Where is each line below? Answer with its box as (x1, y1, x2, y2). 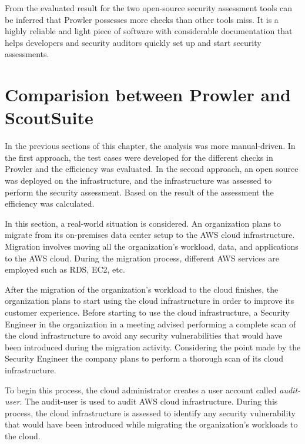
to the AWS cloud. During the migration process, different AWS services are (5, 251, 280, 264)
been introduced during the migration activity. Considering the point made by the (5, 340, 301, 353)
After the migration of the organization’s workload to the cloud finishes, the (5, 283, 279, 295)
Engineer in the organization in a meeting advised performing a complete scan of (5, 317, 296, 330)
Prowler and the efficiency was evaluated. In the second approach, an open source (5, 163, 299, 175)
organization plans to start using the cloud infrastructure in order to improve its (5, 294, 294, 307)
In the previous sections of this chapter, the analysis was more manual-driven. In (5, 140, 296, 152)
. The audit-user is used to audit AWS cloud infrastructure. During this (19, 395, 278, 407)
